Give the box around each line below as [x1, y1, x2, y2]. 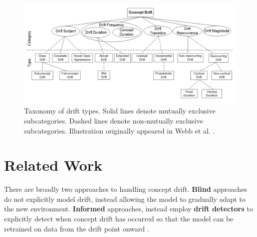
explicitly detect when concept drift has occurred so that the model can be [4, 213, 233, 224]
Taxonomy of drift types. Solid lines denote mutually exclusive [24, 105, 216, 116]
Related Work [4, 155, 103, 175]
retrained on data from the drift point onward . [4, 223, 149, 233]
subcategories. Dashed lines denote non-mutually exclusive [24, 115, 203, 126]
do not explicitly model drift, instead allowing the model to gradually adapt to [4, 193, 246, 204]
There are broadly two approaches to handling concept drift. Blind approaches [4, 184, 247, 194]
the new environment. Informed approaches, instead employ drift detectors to [4, 203, 253, 214]
